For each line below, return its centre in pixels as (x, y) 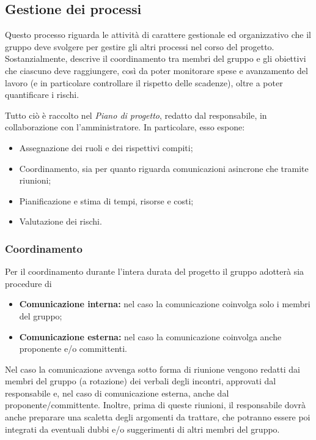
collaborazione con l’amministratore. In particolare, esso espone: (125, 127)
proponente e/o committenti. (73, 349)
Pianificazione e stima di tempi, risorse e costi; (106, 200)
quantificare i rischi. (42, 95)
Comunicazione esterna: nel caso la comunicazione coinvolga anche (150, 336)
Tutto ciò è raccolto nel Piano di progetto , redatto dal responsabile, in (136, 115)
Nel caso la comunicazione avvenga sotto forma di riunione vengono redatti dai (152, 369)
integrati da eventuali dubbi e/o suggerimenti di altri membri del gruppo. (142, 429)
